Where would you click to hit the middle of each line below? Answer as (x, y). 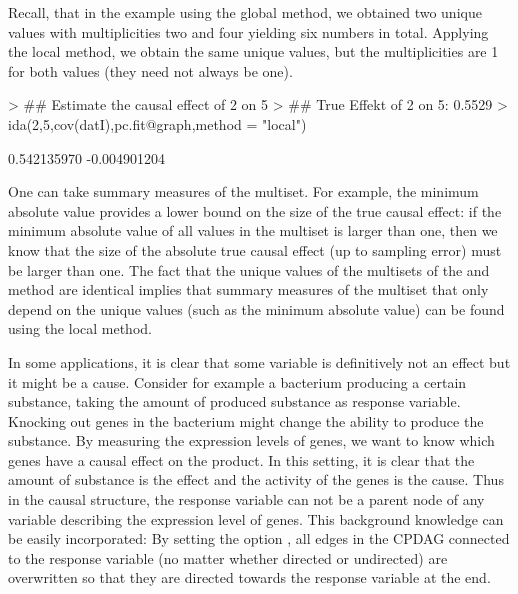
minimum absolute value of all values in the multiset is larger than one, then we (253, 230)
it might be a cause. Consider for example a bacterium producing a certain (237, 381)
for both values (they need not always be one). (150, 70)
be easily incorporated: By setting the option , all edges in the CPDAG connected (259, 538)
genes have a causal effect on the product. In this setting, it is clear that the (241, 459)
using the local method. (80, 328)
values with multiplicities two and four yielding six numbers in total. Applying (248, 31)
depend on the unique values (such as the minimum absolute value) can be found (256, 308)
